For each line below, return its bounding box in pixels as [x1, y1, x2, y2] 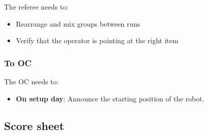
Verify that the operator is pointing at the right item [16, 35, 178, 46]
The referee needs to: [4, 2, 69, 12]
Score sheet [4, 117, 64, 133]
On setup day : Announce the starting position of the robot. [16, 93, 204, 103]
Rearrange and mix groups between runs [16, 18, 140, 29]
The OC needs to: [4, 76, 59, 86]
